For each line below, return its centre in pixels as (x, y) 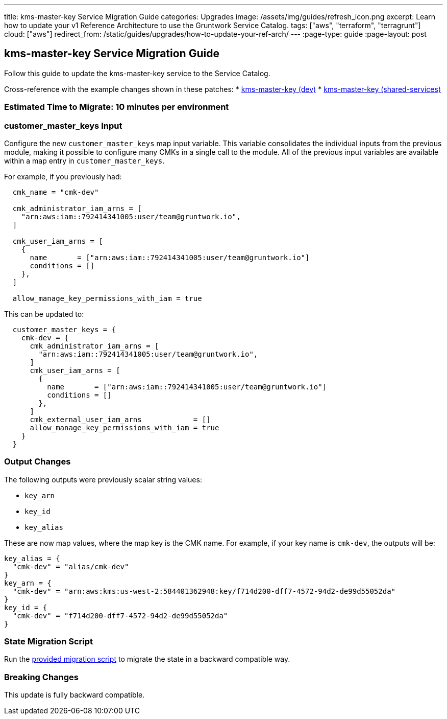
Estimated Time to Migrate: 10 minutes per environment (117, 107)
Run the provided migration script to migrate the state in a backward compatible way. (147, 659)
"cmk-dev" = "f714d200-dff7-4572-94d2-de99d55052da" (120, 616)
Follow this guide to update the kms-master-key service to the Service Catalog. (137, 73)
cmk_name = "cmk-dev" (56, 192)
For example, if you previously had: (63, 176)
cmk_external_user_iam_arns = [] (120, 419)
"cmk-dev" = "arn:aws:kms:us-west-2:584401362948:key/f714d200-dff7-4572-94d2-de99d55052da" (204, 591)
